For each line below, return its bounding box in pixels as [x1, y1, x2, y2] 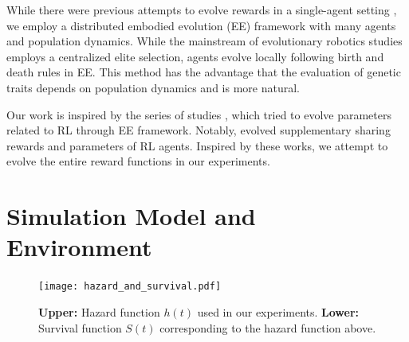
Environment [6, 231, 152, 263]
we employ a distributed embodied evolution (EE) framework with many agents [6, 17, 396, 33]
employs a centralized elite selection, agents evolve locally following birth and [6, 48, 384, 64]
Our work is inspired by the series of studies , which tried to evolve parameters [6, 106, 392, 122]
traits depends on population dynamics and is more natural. [6, 79, 300, 95]
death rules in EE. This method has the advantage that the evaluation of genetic [6, 64, 401, 80]
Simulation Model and [6, 200, 256, 232]
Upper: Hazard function [38, 303, 160, 320]
